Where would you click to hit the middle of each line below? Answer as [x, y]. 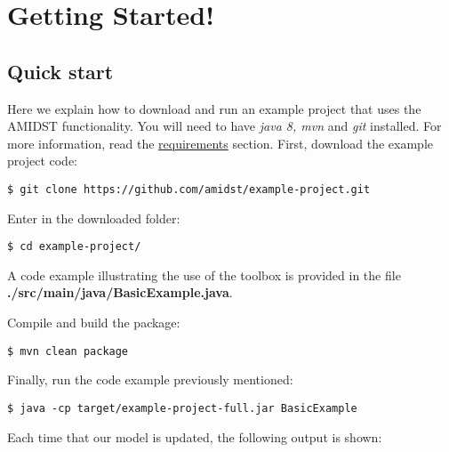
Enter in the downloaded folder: [94, 218]
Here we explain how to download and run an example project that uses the [214, 108]
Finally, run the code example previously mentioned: [150, 379]
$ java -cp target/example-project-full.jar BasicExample [182, 408]
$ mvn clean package [68, 351]
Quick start [60, 71]
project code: [42, 161]
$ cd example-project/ [74, 247]
